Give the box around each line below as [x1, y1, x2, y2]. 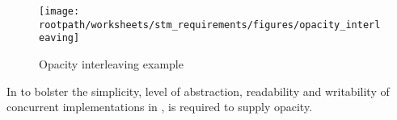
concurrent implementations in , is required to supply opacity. [6, 98, 313, 115]
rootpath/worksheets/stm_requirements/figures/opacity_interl [39, 19, 381, 31]
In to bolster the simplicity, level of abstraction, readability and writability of [6, 82, 390, 99]
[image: [39, 6, 80, 17]
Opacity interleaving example [39, 55, 184, 72]
